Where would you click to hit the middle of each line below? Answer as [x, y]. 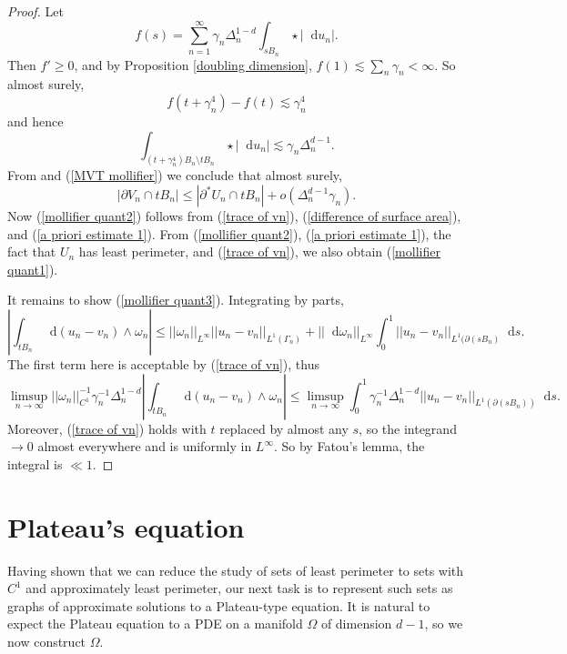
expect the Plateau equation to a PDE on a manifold [155, 624]
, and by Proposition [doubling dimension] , [193, 64]
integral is [35, 463]
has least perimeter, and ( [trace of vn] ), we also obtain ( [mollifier [259, 252]
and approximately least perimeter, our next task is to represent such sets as [239, 588]
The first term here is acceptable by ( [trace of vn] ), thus [163, 364]
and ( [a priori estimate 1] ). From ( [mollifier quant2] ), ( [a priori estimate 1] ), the [229, 233]
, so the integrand [408, 428]
